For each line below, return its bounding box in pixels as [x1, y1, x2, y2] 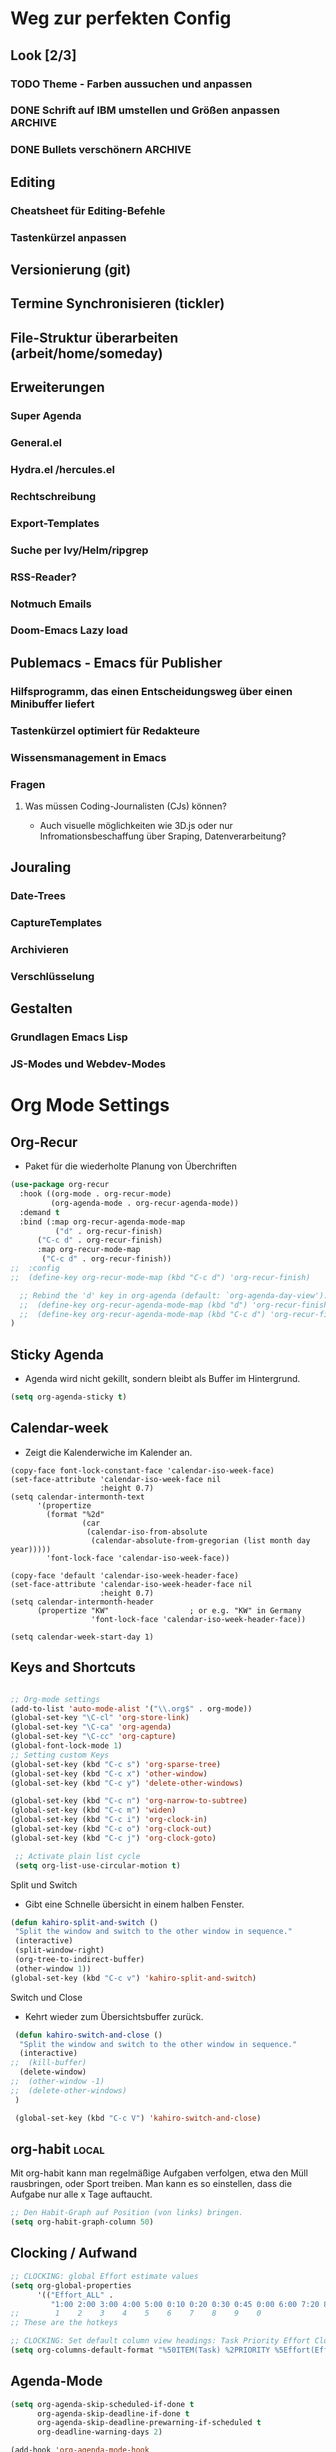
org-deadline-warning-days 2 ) [36, 2427, 163, 2437]
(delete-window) [19, 2067, 87, 2077]
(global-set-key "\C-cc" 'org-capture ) [10, 1732, 177, 1742]
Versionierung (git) [10, 261, 132, 278]
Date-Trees [10, 889, 67, 903]
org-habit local [10, 2140, 105, 2157]
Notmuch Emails [10, 597, 92, 611]
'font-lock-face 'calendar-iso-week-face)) [46, 1553, 230, 1563]
